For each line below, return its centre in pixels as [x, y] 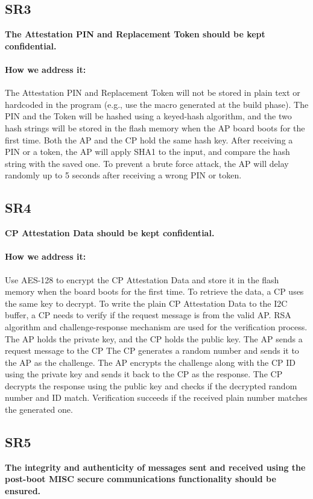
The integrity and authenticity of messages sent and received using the [155, 467]
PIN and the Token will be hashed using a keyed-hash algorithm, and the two [148, 116]
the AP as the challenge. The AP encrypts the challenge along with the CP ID [150, 362]
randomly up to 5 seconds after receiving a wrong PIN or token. [123, 175]
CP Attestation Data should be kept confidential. [110, 233]
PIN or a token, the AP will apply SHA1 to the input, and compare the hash [147, 152]
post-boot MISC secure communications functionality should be [141, 479]
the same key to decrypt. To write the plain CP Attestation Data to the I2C [146, 303]
